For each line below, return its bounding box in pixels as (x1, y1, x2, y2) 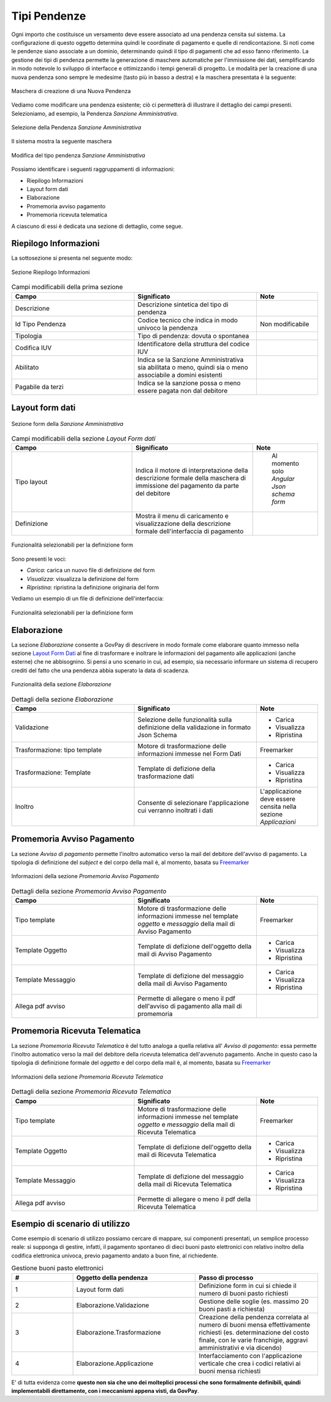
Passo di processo (199, 1273, 254, 1282)
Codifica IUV (15, 343, 52, 352)
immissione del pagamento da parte (135, 482, 239, 490)
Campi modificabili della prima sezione (11, 282, 123, 291)
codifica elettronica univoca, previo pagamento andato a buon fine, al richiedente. (11, 1252, 219, 1259)
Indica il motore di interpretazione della (135, 466, 248, 475)
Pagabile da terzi (15, 382, 64, 391)
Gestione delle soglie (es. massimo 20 (199, 1297, 309, 1305)
